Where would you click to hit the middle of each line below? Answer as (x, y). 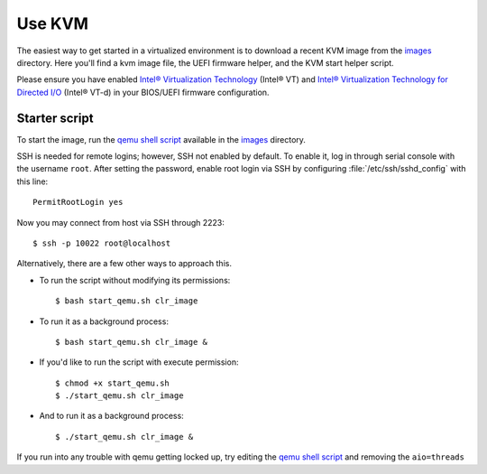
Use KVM (53, 23)
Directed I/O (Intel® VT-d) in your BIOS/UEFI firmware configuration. (143, 92)
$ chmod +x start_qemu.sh (113, 383)
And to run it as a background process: (111, 416)
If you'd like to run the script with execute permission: (139, 362)
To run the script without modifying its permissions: (135, 280)
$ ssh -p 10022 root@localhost (102, 243)
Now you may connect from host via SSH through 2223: (121, 222)
